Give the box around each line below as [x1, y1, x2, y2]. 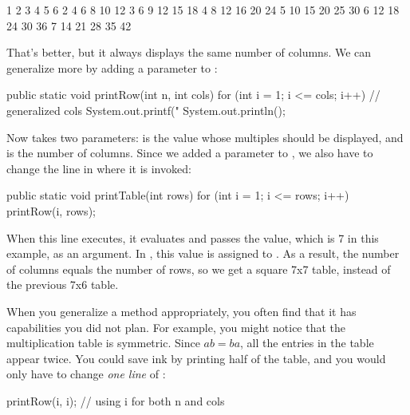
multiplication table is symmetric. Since [6, 334, 200, 351]
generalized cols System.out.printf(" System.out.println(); [6, 101, 286, 118]
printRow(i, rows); [6, 202, 96, 219]
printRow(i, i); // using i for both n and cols [6, 392, 225, 409]
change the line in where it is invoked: [6, 160, 191, 176]
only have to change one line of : [6, 366, 166, 382]
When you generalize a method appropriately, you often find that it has [6, 302, 357, 319]
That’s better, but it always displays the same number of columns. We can [6, 44, 372, 61]
